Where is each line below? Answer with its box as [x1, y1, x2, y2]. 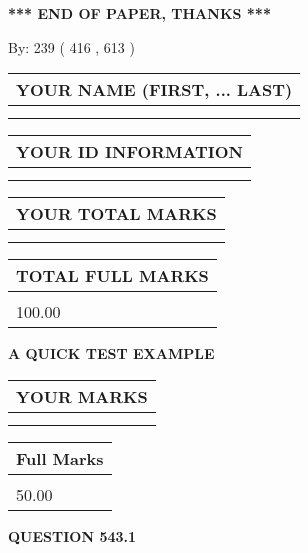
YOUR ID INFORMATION [16, 140, 243, 164]
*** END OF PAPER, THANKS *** [8, 3, 271, 23]
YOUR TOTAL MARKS [16, 202, 217, 226]
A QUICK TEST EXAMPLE [8, 343, 215, 364]
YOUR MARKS [16, 384, 148, 408]
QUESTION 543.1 [8, 525, 137, 546]
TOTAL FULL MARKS [16, 264, 209, 288]
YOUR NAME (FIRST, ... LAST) [16, 78, 293, 102]
